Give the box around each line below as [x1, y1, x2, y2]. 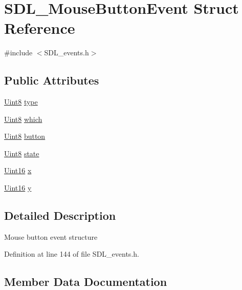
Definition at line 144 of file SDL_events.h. [4, 248, 139, 259]
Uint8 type [4, 96, 38, 107]
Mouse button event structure [4, 231, 98, 242]
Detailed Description [4, 208, 116, 223]
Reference [4, 17, 75, 38]
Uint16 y [4, 182, 32, 193]
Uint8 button [4, 131, 46, 141]
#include [4, 47, 33, 58]
